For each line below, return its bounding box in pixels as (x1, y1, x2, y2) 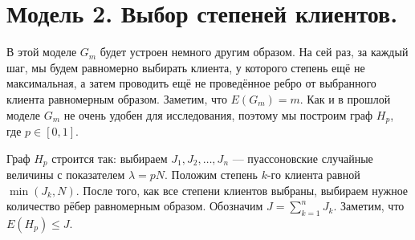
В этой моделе (6, 43, 77, 60)
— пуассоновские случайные (232, 149, 373, 166)
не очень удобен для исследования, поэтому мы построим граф (63, 106, 373, 123)
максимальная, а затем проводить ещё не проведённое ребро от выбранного (6, 75, 376, 92)
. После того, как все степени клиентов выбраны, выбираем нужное (75, 181, 409, 198)
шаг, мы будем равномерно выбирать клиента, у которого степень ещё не (6, 59, 365, 75)
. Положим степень (165, 166, 258, 182)
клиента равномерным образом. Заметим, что (6, 90, 227, 107)
